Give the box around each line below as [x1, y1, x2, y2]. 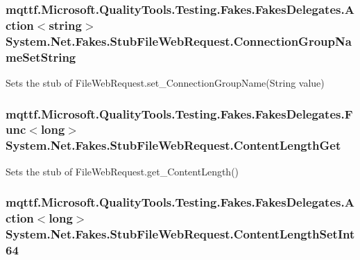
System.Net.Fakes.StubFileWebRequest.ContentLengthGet [6, 137, 341, 154]
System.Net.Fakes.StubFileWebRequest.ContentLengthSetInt [6, 225, 355, 242]
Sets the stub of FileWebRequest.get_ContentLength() [6, 164, 239, 178]
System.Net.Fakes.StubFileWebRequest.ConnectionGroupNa [6, 32, 352, 49]
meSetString [6, 48, 76, 65]
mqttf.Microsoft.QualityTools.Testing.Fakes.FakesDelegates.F [6, 105, 353, 122]
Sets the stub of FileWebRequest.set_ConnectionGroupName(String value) [6, 75, 325, 89]
